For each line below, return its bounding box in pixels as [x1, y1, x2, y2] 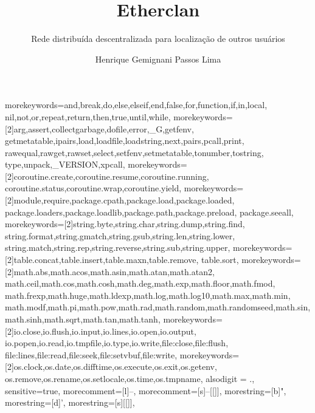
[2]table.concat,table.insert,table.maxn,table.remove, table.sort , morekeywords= [5, 253, 301, 266]
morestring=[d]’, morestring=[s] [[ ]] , [5, 396, 135, 409]
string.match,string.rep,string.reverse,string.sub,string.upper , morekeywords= [5, 241, 292, 254]
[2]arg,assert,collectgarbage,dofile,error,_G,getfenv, [5, 122, 194, 135]
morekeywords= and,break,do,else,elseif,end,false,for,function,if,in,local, [5, 98, 268, 111]
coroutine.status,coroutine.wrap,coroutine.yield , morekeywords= [5, 182, 244, 194]
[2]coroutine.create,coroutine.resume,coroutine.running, [5, 169, 209, 182]
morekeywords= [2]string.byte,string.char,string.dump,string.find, [5, 217, 245, 230]
